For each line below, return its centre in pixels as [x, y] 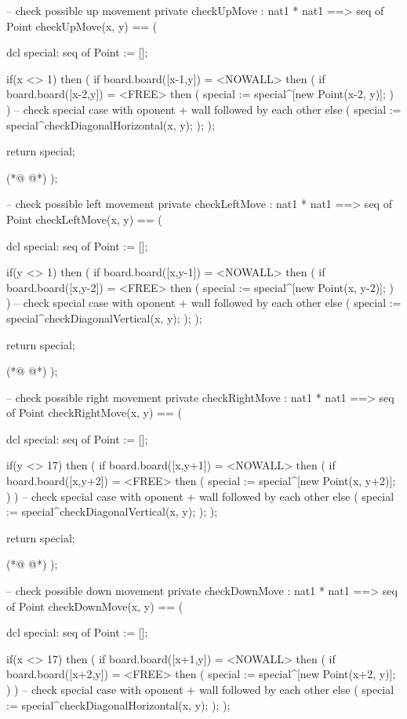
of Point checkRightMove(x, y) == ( [94, 412]
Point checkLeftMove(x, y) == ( [84, 219]
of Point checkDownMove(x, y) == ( [95, 606]
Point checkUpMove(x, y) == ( [82, 26]
